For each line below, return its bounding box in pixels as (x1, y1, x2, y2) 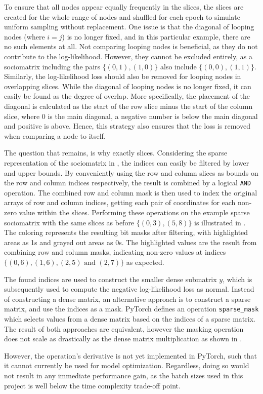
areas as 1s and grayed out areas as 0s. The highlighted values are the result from (4, 237, 257, 247)
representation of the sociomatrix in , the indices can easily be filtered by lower (4, 157, 249, 168)
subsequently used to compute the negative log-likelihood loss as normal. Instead (4, 284, 254, 294)
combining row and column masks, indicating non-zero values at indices (4, 247, 226, 257)
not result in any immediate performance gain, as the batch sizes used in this (4, 370, 243, 380)
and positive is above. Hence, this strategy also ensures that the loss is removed (4, 121, 250, 131)
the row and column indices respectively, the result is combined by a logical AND (4, 177, 251, 188)
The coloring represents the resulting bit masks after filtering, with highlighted (4, 227, 248, 238)
